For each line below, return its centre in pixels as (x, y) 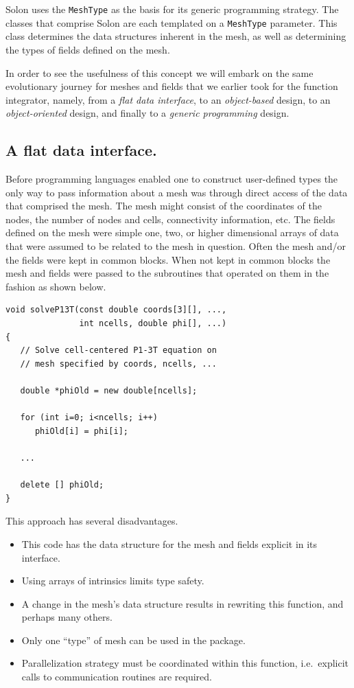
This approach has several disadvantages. (92, 521)
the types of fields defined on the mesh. (88, 49)
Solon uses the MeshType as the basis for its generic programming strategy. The (172, 9)
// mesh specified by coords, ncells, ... (118, 364)
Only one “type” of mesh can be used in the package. (133, 640)
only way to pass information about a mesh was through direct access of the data (177, 192)
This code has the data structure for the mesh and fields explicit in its (169, 543)
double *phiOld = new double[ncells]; (109, 390)
